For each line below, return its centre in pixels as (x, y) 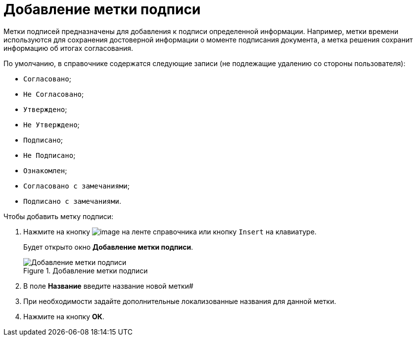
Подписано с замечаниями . (72, 201)
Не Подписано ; (49, 155)
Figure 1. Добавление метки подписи (86, 270)
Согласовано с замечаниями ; (76, 186)
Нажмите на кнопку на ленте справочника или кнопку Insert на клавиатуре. (170, 231)
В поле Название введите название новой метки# (108, 286)
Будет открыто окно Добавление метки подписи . (108, 247)
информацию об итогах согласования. (68, 48)
